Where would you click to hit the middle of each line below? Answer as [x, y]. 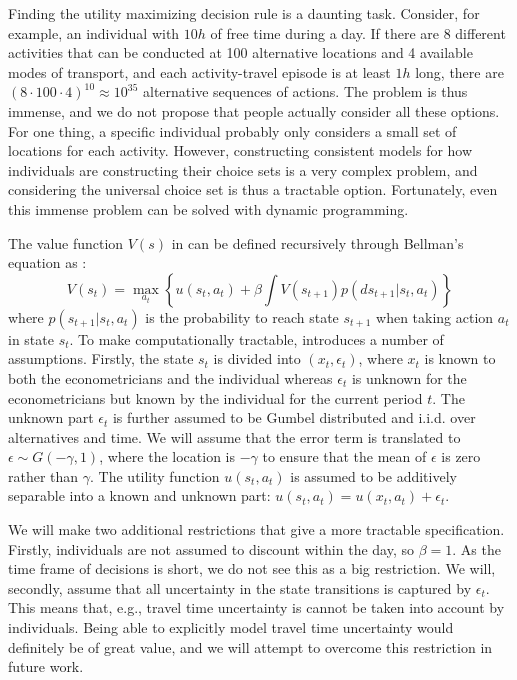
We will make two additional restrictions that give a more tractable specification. [256, 529]
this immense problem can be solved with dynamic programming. [208, 208]
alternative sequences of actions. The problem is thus [305, 91]
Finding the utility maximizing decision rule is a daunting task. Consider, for [244, 13]
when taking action [435, 316]
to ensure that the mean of [344, 456]
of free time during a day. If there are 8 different [358, 32]
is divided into [257, 358]
